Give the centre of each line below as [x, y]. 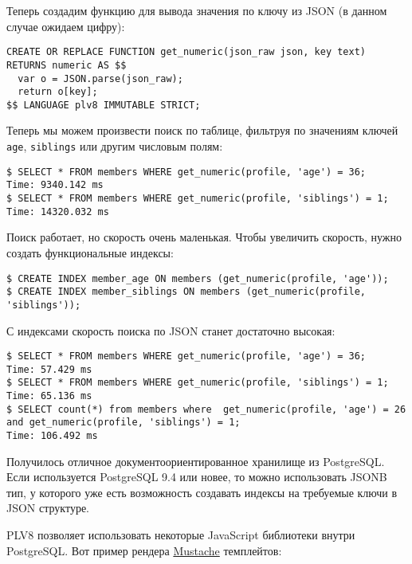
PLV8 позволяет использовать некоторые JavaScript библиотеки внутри [181, 535]
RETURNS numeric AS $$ [67, 65]
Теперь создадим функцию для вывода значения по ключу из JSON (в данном [197, 10]
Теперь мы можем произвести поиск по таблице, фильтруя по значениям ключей [202, 130]
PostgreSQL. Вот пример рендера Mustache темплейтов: [144, 550]
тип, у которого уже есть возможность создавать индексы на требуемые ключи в [202, 492]
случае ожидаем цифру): [66, 26]
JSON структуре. [48, 508]
